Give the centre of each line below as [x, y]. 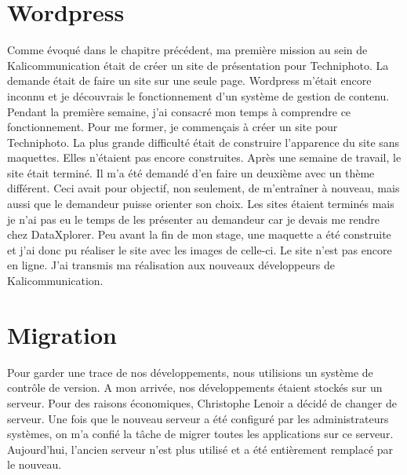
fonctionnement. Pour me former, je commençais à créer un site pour [173, 127]
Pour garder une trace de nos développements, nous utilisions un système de [190, 372]
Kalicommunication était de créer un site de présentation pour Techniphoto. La [198, 65]
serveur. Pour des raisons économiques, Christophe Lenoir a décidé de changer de [202, 402]
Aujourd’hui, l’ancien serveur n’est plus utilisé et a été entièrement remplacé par [200, 449]
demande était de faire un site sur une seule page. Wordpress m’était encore [189, 80]
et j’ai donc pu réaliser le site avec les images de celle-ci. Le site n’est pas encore [200, 249]
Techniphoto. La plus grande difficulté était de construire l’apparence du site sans [203, 142]
